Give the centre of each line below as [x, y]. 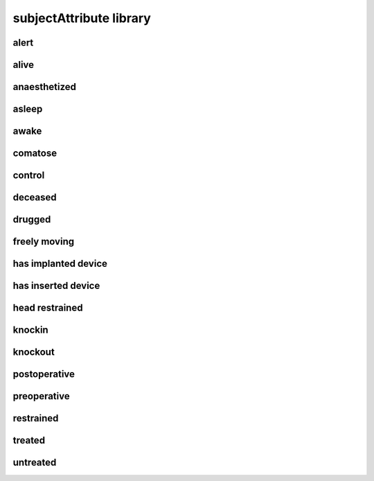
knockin [30, 330]
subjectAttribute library [82, 18]
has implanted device [60, 264]
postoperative [44, 374]
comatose [35, 154]
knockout [34, 352]
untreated [35, 463]
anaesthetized [44, 87]
